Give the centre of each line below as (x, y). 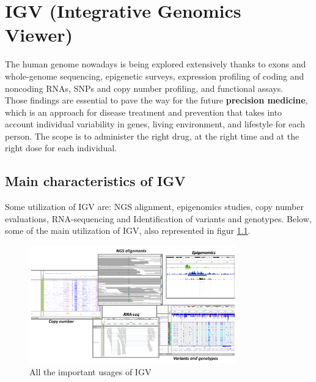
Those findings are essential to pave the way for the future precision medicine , (156, 100)
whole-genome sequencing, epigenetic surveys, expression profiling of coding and (155, 76)
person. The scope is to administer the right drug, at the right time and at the (152, 136)
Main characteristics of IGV (95, 181)
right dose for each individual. (61, 148)
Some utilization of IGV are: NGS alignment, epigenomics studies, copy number (154, 207)
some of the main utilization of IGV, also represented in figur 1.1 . (128, 230)
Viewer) (39, 35)
